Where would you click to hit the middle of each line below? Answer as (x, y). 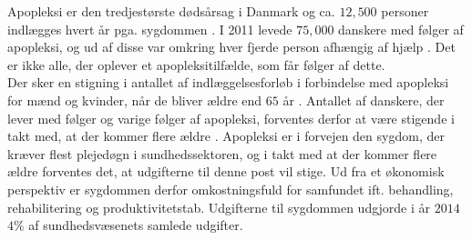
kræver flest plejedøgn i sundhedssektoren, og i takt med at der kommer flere (222, 153)
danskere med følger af (401, 29)
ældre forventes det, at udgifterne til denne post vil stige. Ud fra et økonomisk (226, 171)
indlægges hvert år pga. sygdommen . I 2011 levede (150, 29)
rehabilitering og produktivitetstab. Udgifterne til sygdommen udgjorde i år (219, 207)
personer (405, 11)
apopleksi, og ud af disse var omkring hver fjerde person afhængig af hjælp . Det (231, 47)
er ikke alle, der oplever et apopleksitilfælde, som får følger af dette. (196, 64)
